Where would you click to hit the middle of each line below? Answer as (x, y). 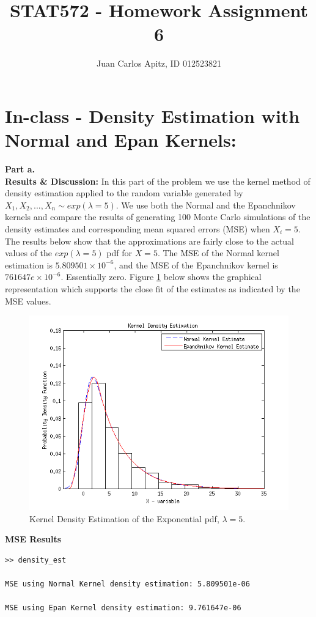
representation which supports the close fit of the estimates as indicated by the (152, 288)
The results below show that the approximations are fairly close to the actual (150, 241)
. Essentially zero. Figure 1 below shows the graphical (161, 277)
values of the (29, 253)
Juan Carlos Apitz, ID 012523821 (159, 63)
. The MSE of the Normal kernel (218, 253)
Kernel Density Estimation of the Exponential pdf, (124, 518)
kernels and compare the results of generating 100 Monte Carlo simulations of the (158, 217)
